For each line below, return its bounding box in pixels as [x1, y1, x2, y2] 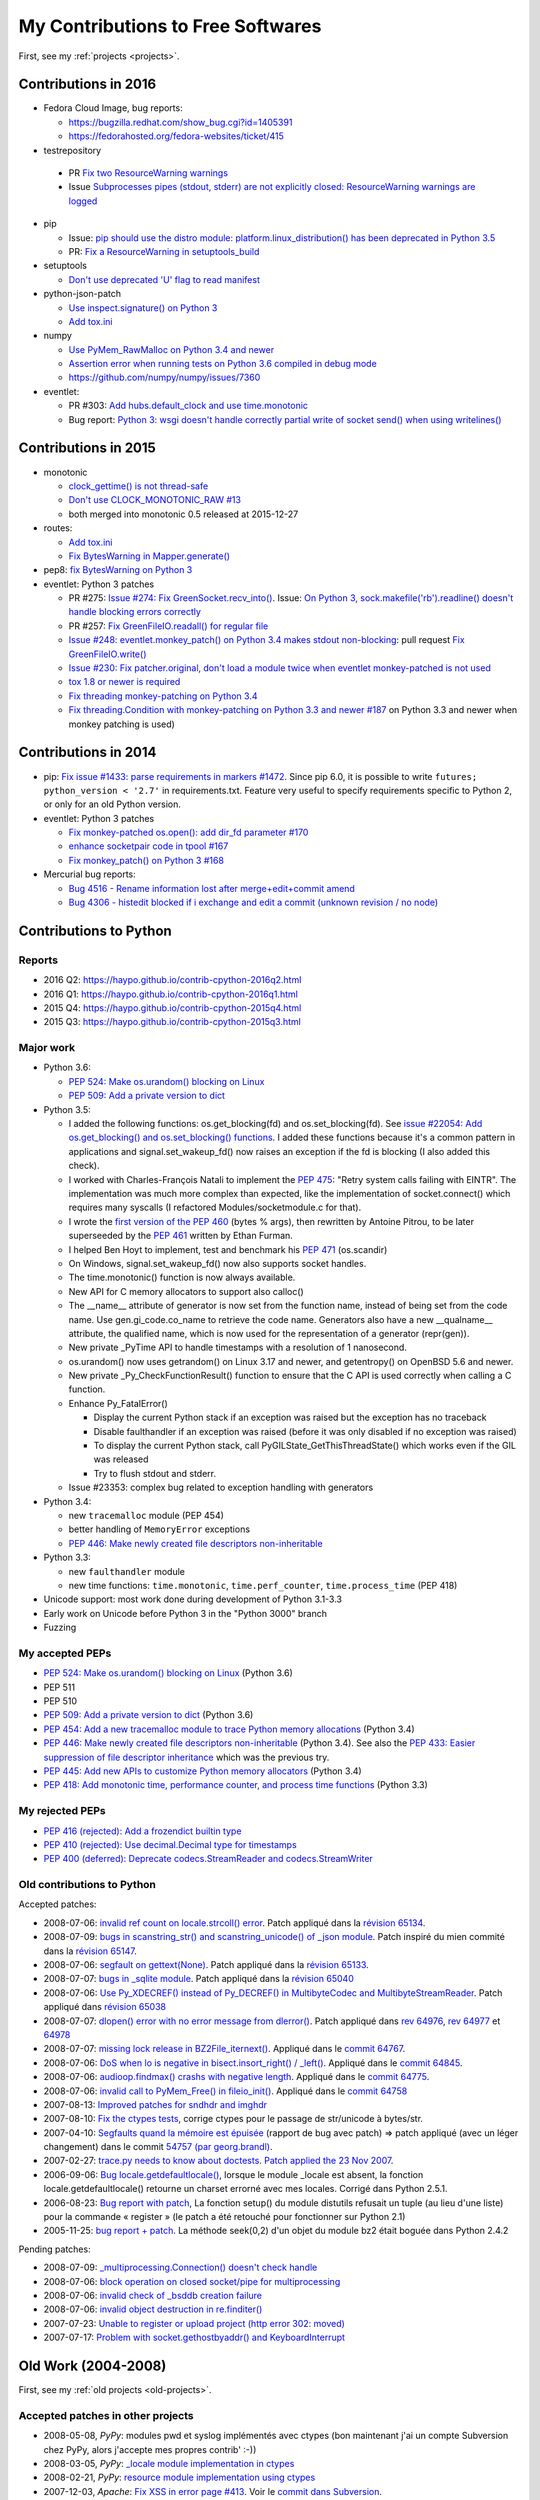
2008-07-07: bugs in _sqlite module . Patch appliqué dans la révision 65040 [43, 1973, 354, 1985]
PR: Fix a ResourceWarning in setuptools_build [68, 245, 260, 257]
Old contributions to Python [18, 1878, 157, 1892]
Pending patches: [18, 2243, 91, 2255]
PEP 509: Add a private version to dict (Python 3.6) [43, 1709, 254, 1721]
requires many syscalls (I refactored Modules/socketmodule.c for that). [68, 1201, 362, 1214]
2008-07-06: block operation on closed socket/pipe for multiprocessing [43, 2275, 341, 2287]
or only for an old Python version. [43, 798, 182, 810]
